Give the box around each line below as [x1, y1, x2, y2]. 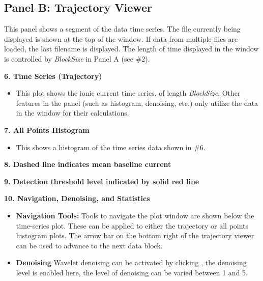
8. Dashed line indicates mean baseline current [4, 159, 171, 170]
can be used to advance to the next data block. [16, 240, 163, 250]
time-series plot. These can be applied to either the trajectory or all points [16, 220, 249, 231]
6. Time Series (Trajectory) [4, 70, 102, 81]
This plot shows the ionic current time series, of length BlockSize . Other [16, 88, 241, 98]
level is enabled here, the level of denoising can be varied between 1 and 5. [16, 267, 248, 277]
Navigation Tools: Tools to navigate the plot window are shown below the [16, 210, 254, 220]
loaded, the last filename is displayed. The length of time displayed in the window [4, 43, 259, 54]
